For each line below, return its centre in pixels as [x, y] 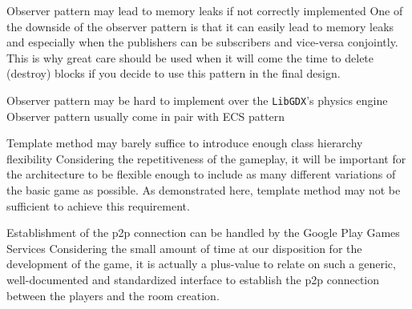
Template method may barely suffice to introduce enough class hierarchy [185, 143]
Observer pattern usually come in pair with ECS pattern [146, 116]
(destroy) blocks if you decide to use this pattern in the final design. [174, 73]
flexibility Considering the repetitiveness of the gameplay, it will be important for [206, 158]
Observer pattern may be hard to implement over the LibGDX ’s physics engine [197, 100]
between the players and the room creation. [113, 295]
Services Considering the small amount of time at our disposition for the [184, 248]
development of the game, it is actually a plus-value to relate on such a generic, [201, 264]
